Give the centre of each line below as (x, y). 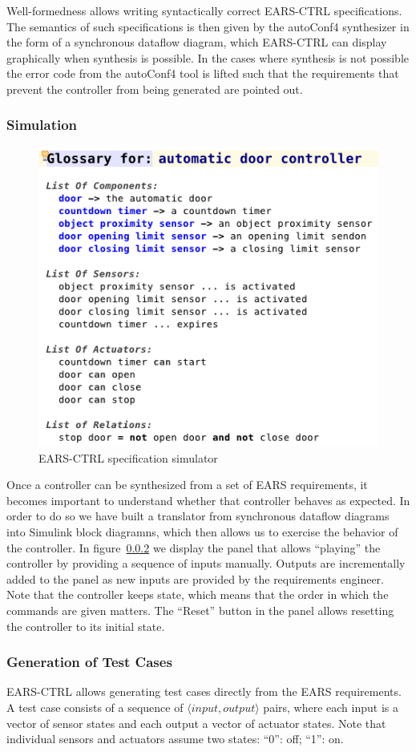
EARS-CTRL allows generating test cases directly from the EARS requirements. (204, 691)
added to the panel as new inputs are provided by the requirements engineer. (195, 578)
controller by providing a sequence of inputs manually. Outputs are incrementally (206, 563)
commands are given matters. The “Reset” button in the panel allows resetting (200, 610)
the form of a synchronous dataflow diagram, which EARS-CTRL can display (197, 42)
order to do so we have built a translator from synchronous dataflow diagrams (198, 516)
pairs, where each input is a (331, 707)
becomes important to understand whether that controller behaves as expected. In (208, 500)
